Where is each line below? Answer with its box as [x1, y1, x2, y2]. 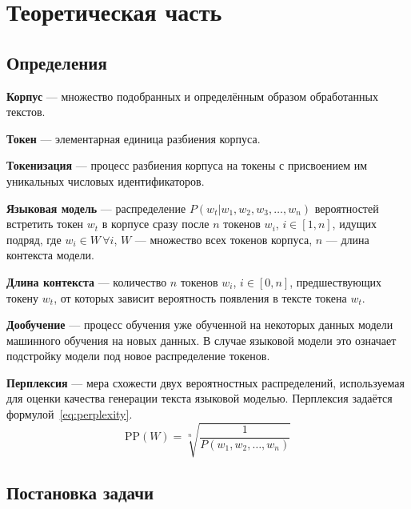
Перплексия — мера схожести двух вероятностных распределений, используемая [6, 374, 405, 391]
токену [6, 289, 39, 306]
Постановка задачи [6, 479, 154, 504]
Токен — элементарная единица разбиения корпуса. [6, 130, 261, 146]
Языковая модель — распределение [6, 199, 186, 216]
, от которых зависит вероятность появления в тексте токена [54, 289, 347, 306]
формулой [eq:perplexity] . [6, 406, 133, 423]
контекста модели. [6, 246, 94, 263]
